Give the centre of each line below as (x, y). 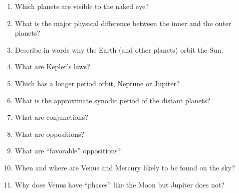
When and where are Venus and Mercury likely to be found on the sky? (125, 167)
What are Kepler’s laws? (52, 66)
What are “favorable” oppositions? (68, 151)
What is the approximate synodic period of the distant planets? (112, 100)
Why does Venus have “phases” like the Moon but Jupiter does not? (120, 184)
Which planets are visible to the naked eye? (82, 6)
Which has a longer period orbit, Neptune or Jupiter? (97, 83)
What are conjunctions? (51, 117)
